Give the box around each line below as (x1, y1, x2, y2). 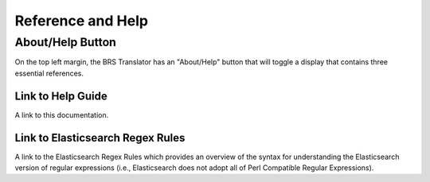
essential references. (14, 68, 84, 78)
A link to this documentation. (14, 110, 109, 119)
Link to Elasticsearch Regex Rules (14, 131, 186, 145)
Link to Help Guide (14, 89, 107, 103)
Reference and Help (14, 12, 149, 29)
